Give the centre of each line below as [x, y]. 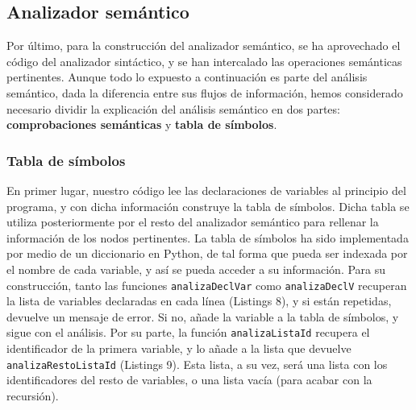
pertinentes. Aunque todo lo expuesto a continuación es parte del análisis [187, 77]
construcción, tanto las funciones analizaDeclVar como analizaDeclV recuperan [207, 285]
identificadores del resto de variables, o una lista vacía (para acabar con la [189, 380]
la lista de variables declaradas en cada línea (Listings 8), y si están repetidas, [199, 301]
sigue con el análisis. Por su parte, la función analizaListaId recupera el [188, 332]
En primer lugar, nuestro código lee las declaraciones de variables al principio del [206, 190]
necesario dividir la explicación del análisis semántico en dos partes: [173, 108]
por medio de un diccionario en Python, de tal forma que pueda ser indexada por [207, 253]
